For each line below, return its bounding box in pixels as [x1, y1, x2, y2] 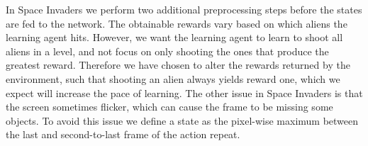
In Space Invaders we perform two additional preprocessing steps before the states [6, 2, 362, 16]
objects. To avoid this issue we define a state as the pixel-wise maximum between [6, 113, 359, 128]
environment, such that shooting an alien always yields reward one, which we [6, 71, 340, 86]
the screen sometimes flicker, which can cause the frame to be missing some [6, 99, 333, 114]
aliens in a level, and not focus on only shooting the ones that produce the [6, 43, 329, 58]
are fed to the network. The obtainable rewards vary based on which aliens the [6, 16, 347, 30]
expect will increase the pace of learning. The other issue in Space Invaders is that [6, 85, 363, 100]
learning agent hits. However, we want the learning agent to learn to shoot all [6, 30, 343, 45]
